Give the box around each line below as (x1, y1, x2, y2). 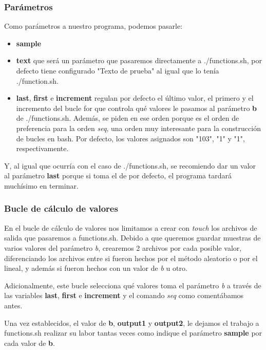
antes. (4, 300, 23, 310)
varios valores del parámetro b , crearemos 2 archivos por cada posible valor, (4, 242, 242, 253)
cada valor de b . (4, 337, 55, 348)
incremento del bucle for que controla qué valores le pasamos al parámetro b (16, 102, 257, 113)
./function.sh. (16, 75, 59, 86)
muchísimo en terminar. (4, 180, 79, 191)
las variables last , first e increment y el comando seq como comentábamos (4, 290, 244, 301)
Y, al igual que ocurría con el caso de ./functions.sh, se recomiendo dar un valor (4, 160, 256, 171)
